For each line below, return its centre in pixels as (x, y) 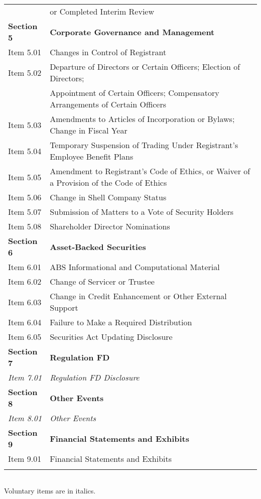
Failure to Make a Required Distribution (121, 322)
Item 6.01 (25, 267)
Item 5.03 (25, 124)
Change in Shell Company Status (108, 197)
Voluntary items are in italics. (50, 490)
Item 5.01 (25, 52)
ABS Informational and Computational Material (135, 267)
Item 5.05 (25, 177)
